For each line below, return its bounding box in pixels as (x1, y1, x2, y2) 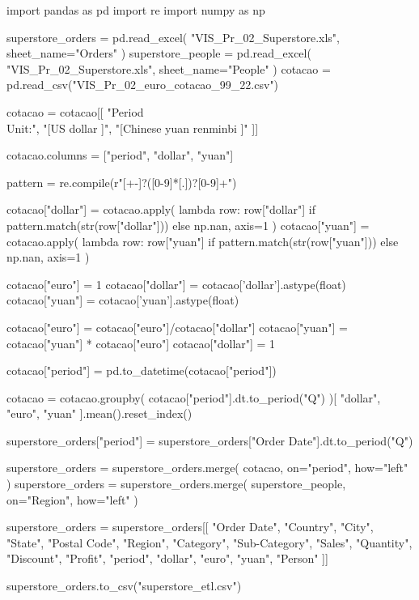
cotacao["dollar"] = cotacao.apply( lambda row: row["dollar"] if (6, 201, 316, 218)
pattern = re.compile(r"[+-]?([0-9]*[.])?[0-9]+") (6, 173, 237, 190)
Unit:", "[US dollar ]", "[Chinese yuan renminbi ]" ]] (6, 119, 259, 136)
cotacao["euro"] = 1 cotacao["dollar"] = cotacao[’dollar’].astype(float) (6, 275, 346, 292)
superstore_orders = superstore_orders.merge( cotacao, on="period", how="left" (6, 459, 408, 476)
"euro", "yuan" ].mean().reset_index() (6, 405, 193, 422)
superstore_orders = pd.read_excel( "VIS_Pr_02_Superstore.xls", (6, 28, 340, 45)
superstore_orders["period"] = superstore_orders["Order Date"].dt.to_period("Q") (6, 432, 413, 449)
